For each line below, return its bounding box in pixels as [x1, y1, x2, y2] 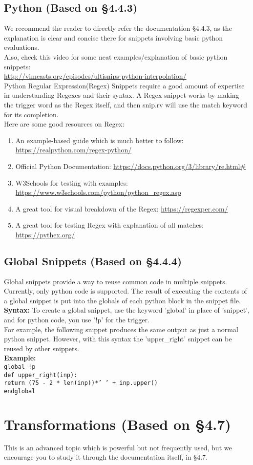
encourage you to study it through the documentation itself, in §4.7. [4, 452, 208, 462]
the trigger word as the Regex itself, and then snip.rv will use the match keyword [4, 99, 248, 109]
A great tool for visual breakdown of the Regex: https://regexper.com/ [15, 203, 228, 213]
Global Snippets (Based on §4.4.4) [4, 253, 182, 268]
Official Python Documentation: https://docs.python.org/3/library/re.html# [15, 161, 246, 171]
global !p [4, 363, 36, 371]
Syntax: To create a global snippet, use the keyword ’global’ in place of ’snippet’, [4, 305, 250, 315]
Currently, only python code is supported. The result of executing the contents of [4, 286, 247, 296]
